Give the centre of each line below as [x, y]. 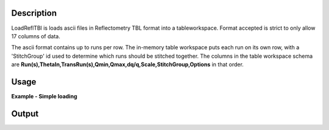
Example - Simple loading [44, 96]
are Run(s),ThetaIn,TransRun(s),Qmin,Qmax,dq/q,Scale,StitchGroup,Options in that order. [127, 64]
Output [25, 113]
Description [34, 13]
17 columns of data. [36, 36]
